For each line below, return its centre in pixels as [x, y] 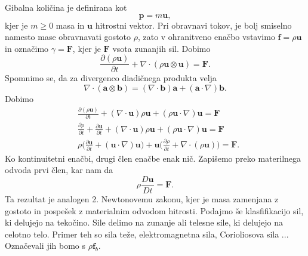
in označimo [27, 48]
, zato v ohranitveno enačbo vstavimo [206, 37]
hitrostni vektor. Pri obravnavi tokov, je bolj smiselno [193, 25]
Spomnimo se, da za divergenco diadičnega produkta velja [111, 78]
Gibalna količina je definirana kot [66, 7]
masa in [70, 25]
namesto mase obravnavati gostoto [68, 37]
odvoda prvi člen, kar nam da [59, 170]
